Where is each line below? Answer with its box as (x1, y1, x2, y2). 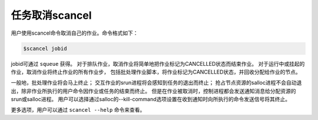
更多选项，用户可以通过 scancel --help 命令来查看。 (11, 106, 145, 114)
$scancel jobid (23, 45, 67, 52)
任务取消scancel (11, 9, 92, 22)
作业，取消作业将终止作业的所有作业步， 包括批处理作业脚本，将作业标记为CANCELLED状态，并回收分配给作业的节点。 (11, 68, 302, 75)
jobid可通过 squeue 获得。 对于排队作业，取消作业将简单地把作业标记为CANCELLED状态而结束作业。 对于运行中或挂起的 (11, 60, 305, 67)
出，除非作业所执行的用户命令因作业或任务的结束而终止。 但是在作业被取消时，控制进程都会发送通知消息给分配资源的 (11, 87, 296, 94)
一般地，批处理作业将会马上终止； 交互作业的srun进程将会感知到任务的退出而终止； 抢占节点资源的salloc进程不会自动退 (11, 79, 302, 86)
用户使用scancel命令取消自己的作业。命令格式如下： (11, 29, 138, 36)
